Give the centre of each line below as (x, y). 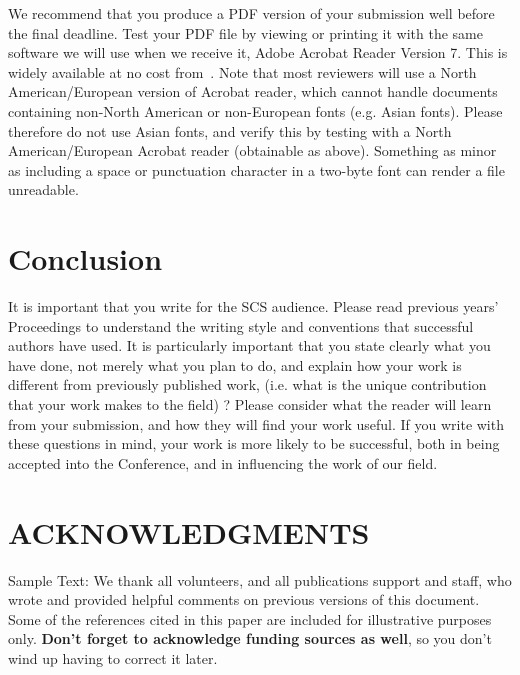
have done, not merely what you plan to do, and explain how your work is (235, 364)
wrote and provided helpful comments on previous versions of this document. (244, 599)
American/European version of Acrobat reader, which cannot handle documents (253, 91)
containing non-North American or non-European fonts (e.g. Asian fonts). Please (255, 110)
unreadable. (43, 189)
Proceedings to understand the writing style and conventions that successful (241, 325)
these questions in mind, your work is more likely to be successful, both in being (254, 443)
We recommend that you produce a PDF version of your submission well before (251, 13)
